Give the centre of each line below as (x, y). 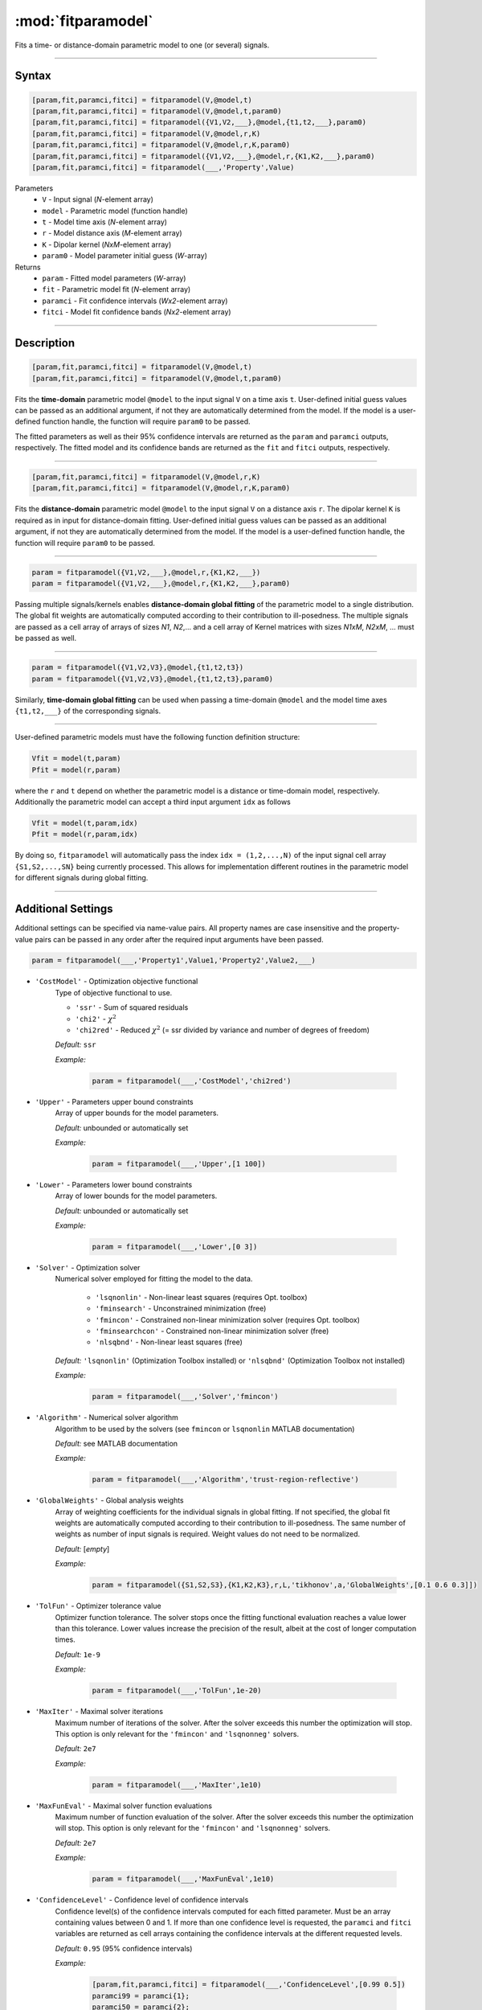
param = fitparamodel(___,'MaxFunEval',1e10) (183, 1879)
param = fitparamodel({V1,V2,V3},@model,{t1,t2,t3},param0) (153, 679)
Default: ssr (76, 1044)
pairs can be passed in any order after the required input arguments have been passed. (180, 939)
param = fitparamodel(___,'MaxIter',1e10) (177, 1784)
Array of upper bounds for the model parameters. (137, 1113)
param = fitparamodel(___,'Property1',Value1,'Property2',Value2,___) (174, 960)
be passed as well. (46, 638)
